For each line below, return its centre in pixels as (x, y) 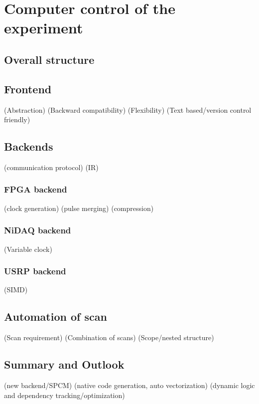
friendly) (17, 119)
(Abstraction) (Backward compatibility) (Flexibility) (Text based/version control (128, 109)
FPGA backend (36, 189)
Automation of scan (56, 316)
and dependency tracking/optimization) (65, 395)
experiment (44, 28)
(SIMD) (16, 290)
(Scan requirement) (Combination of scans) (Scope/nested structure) (109, 337)
